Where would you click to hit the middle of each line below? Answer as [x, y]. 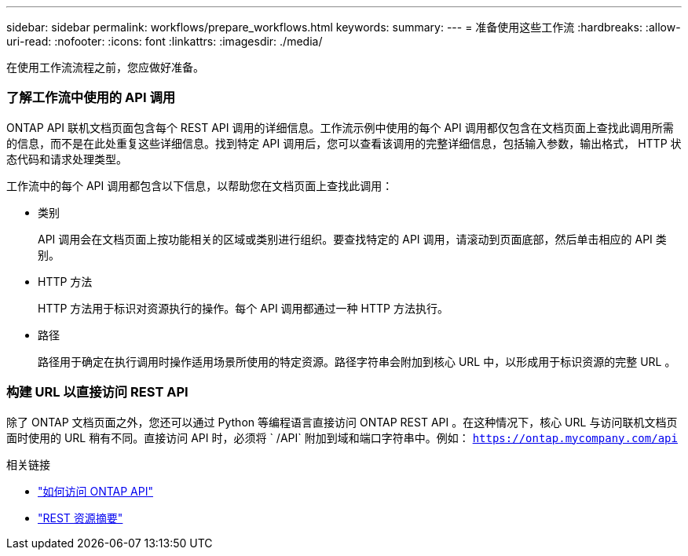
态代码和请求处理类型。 [67, 159]
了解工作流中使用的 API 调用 [91, 98]
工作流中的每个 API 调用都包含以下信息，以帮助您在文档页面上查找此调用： [200, 185]
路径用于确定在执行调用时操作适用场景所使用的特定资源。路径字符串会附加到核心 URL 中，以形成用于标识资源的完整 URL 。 [357, 361]
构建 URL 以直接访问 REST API [97, 392]
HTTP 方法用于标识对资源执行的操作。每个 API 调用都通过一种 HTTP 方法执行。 [243, 308]
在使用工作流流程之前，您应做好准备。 [105, 67]
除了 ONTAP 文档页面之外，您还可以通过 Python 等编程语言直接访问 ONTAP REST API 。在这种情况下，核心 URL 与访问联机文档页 [342, 422]
